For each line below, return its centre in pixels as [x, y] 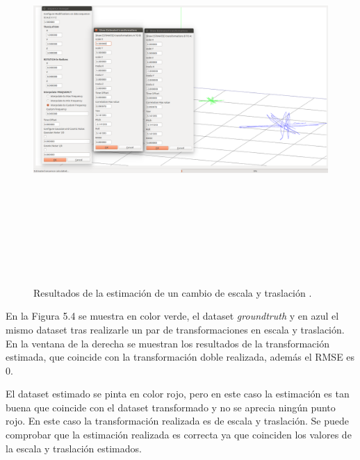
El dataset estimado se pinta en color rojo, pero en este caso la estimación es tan [178, 394]
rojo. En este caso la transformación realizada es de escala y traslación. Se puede [177, 421]
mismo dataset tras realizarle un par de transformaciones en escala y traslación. [175, 329]
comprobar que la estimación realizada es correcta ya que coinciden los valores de [179, 435]
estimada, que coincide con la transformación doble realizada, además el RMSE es [180, 357]
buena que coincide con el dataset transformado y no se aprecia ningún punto [171, 407]
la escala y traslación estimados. [74, 448]
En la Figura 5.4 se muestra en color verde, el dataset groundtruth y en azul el [172, 316]
